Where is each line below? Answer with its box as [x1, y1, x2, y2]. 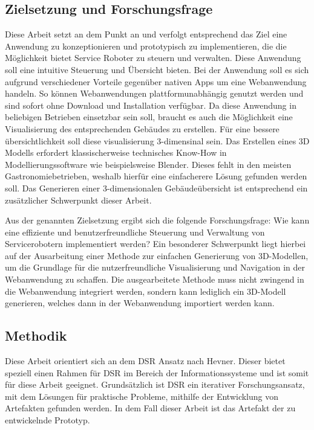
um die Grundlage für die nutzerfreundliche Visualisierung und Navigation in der [5, 261, 306, 274]
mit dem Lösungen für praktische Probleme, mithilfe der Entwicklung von [5, 390, 279, 402]
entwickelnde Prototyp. [5, 414, 90, 426]
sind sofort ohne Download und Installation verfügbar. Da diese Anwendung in [5, 98, 296, 111]
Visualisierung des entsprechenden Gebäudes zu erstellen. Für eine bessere [5, 122, 280, 135]
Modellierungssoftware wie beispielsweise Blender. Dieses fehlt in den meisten [5, 158, 292, 170]
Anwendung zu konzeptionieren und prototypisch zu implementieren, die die [5, 39, 287, 52]
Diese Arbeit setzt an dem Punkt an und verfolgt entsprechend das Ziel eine [5, 28, 287, 40]
